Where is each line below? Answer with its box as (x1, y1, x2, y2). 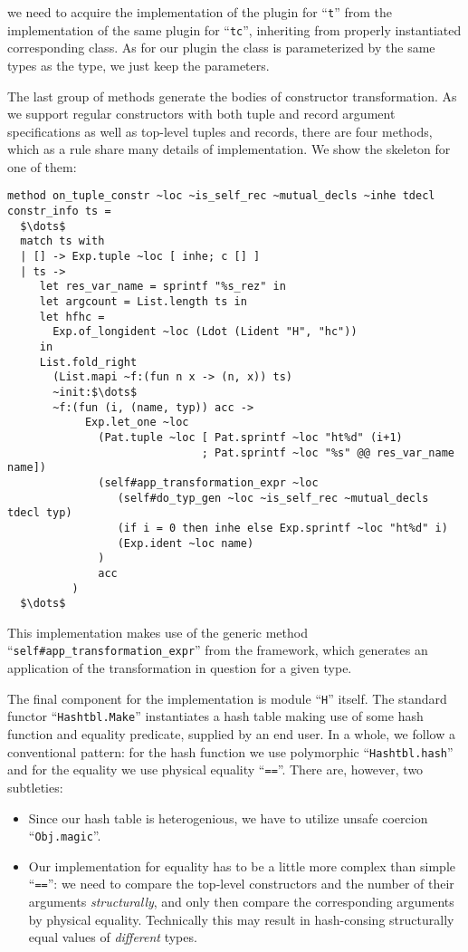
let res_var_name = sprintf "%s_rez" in (39, 280, 286, 293)
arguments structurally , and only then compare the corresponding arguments (28, 892, 454, 910)
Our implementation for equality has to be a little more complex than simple (28, 856, 456, 875)
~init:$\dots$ (53, 386, 138, 399)
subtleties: (7, 777, 63, 796)
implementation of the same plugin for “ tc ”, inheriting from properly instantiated (7, 20, 462, 39)
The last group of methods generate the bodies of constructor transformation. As (7, 86, 457, 105)
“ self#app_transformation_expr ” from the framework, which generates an (7, 640, 428, 659)
